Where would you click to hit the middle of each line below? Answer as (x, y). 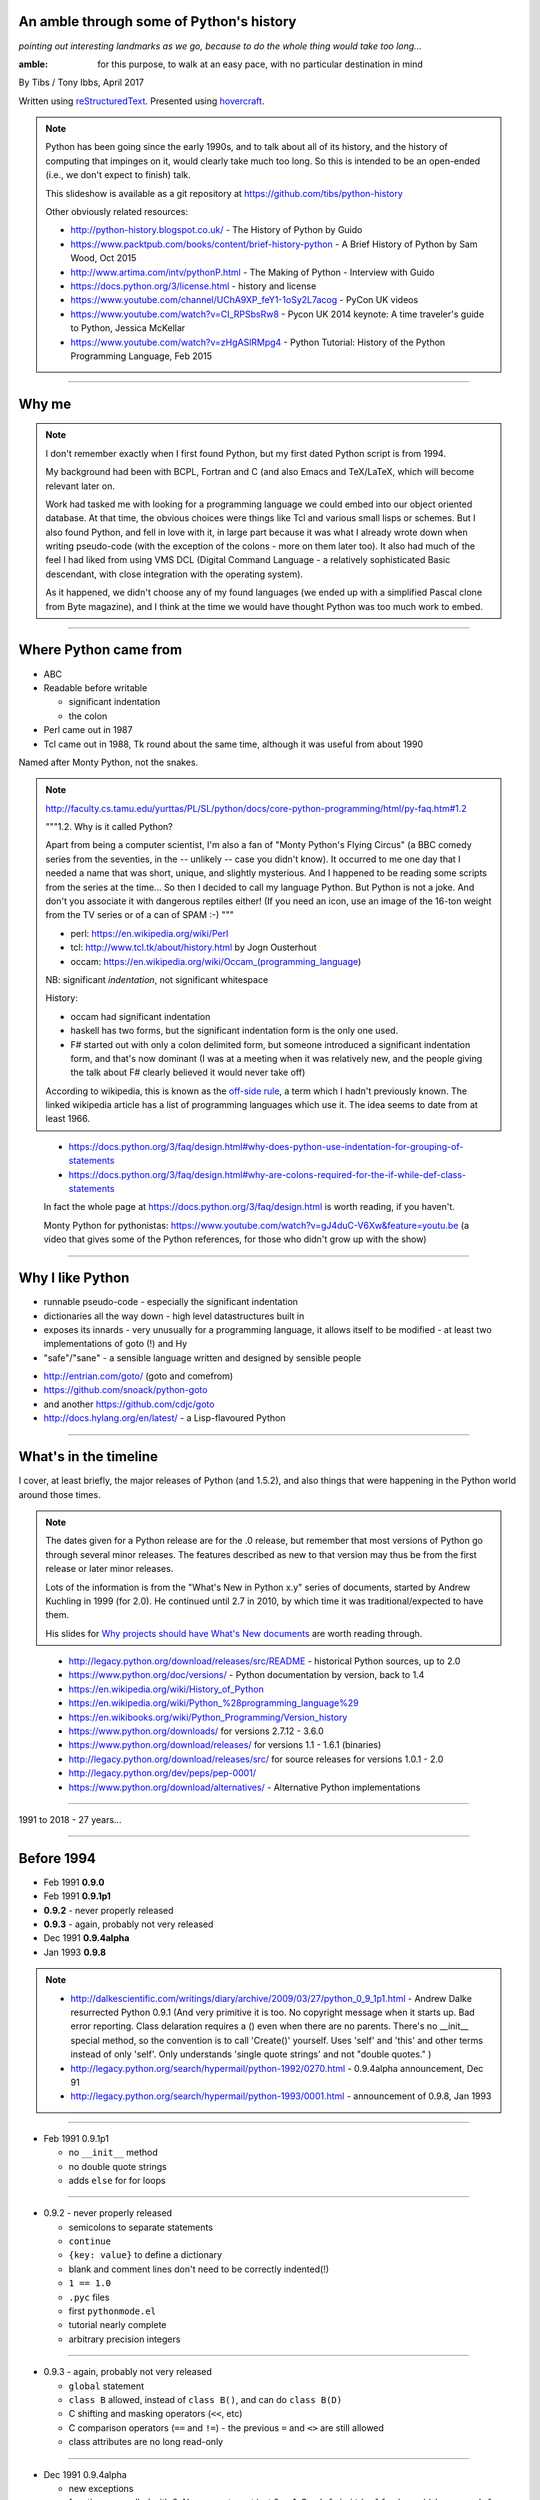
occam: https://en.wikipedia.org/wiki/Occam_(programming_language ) (216, 961)
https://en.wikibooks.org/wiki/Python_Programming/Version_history (208, 1717)
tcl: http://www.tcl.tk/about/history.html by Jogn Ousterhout (193, 947)
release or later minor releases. (109, 1569)
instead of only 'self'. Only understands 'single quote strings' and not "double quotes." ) (251, 2054)
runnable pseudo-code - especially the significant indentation (171, 1302)
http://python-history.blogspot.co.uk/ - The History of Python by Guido (216, 230)
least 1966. (67, 1119)
